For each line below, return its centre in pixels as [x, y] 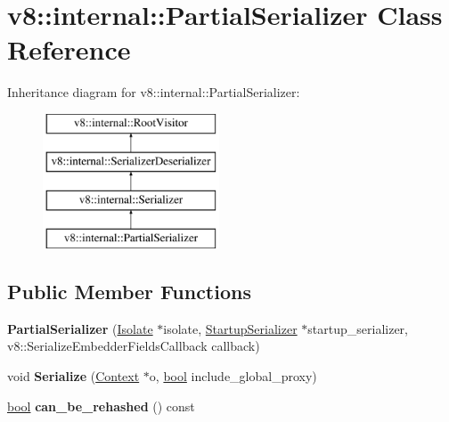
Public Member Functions [129, 292]
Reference [69, 49]
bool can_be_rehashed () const [101, 406]
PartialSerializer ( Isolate [80, 328]
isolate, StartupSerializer [230, 328]
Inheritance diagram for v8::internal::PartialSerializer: [154, 92]
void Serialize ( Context [73, 376]
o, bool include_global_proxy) [233, 376]
